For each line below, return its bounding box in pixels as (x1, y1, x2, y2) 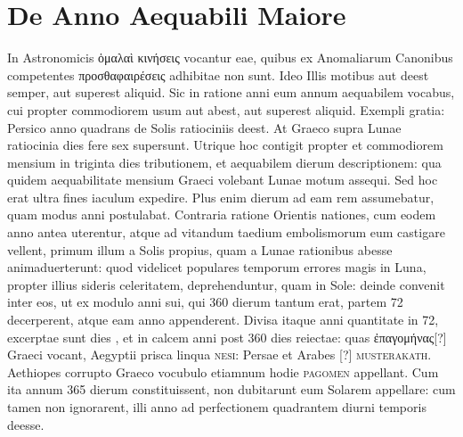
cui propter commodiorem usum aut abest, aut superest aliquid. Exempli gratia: (7, 100, 445, 119)
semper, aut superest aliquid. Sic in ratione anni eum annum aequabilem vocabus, (7, 83, 455, 102)
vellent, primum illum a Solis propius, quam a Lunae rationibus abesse (7, 240, 393, 259)
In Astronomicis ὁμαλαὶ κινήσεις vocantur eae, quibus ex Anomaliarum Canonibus (7, 48, 453, 67)
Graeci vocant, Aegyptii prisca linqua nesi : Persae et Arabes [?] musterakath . (7, 345, 432, 364)
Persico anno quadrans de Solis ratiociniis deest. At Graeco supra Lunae (7, 118, 402, 136)
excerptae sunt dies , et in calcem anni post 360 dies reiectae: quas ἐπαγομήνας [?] (7, 327, 447, 346)
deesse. (7, 415, 45, 433)
